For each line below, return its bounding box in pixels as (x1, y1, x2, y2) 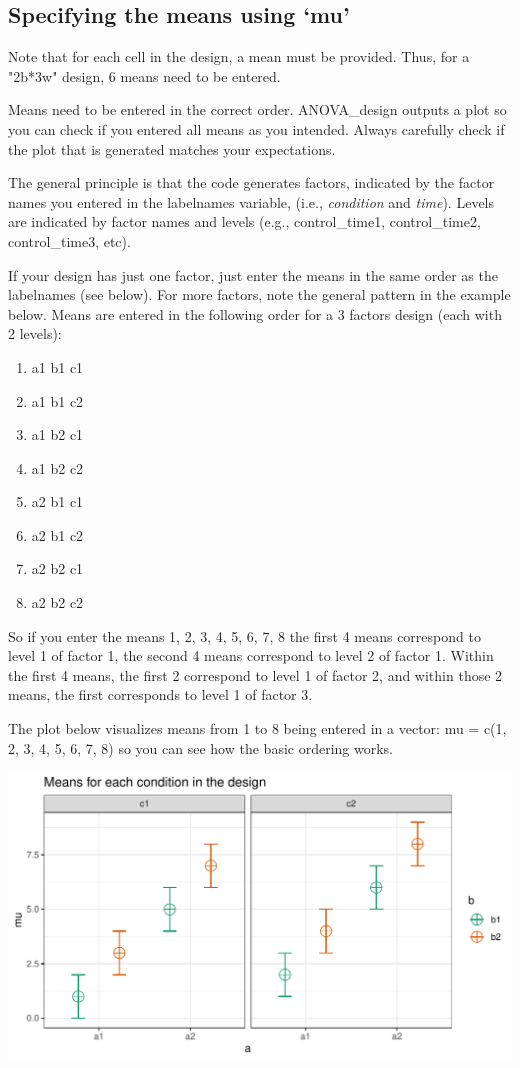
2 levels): (8, 323, 62, 344)
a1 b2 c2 (31, 457, 84, 478)
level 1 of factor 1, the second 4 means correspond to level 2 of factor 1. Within (8, 645, 494, 666)
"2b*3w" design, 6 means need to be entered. (8, 65, 281, 86)
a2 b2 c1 (31, 558, 84, 579)
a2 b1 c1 (31, 491, 84, 512)
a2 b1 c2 (31, 524, 84, 545)
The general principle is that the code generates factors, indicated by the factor (8, 172, 495, 193)
